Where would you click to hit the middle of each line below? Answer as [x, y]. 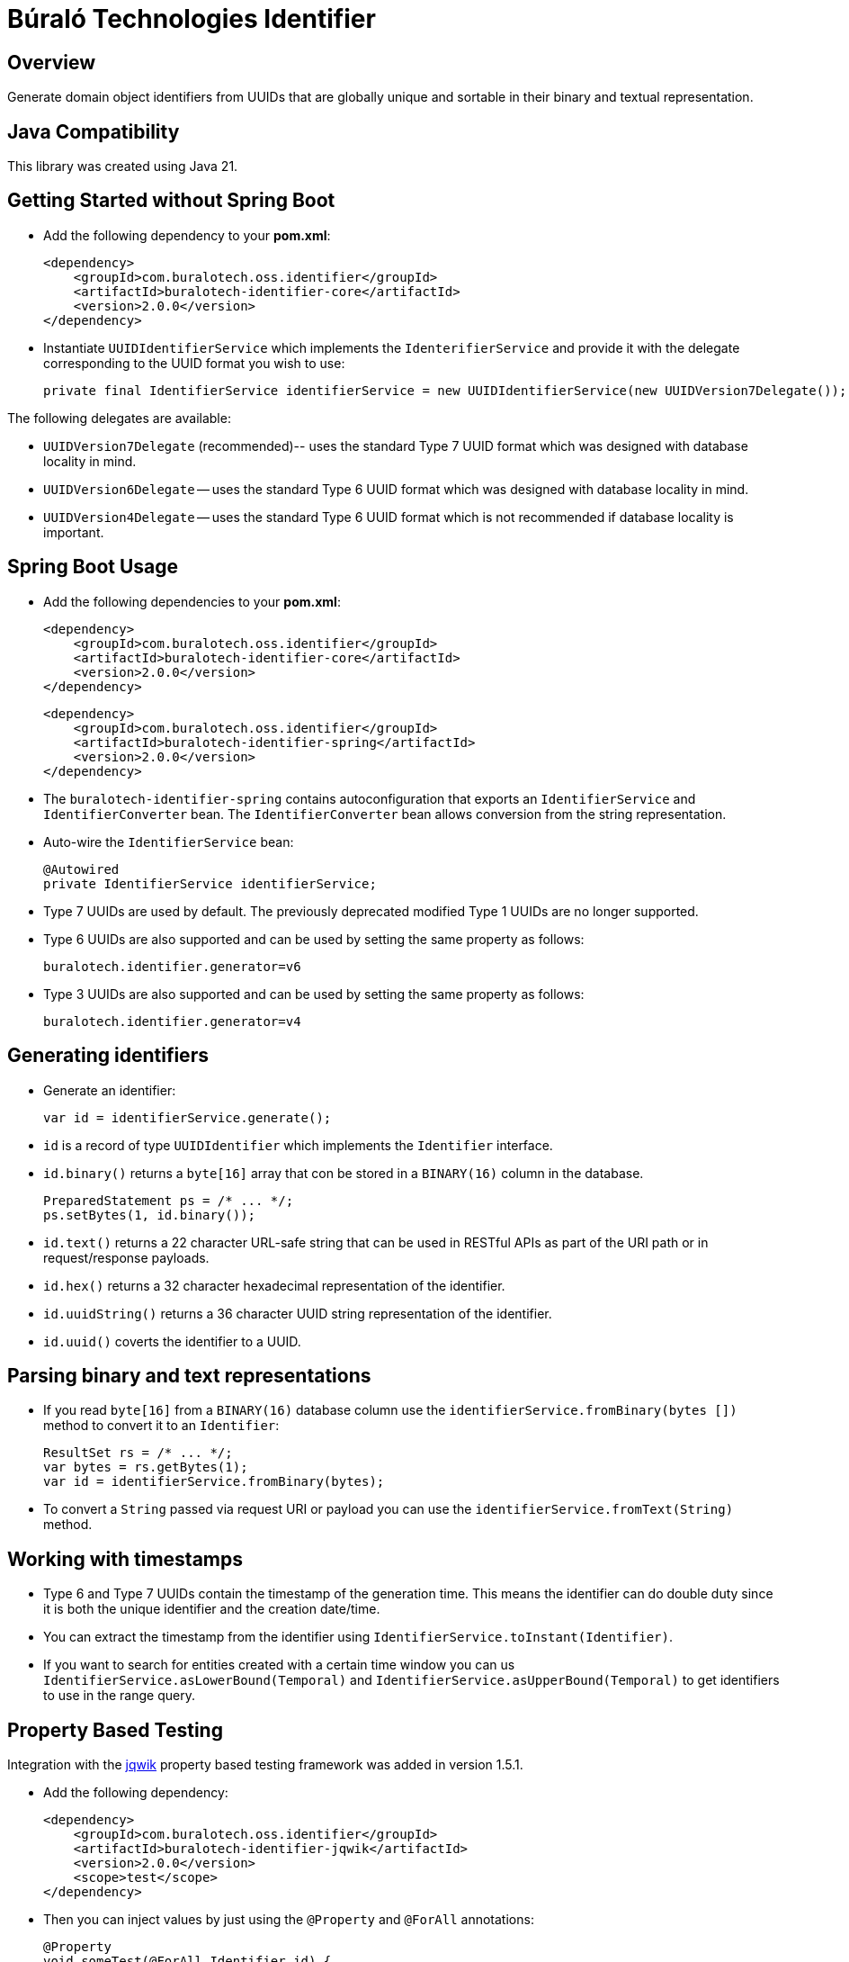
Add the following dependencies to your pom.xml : [192, 601]
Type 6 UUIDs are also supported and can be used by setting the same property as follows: [314, 939]
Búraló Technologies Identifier [192, 19]
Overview [52, 62]
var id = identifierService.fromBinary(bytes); [214, 1482]
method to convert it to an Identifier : [161, 1426]
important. [74, 532]
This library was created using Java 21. [123, 166]
